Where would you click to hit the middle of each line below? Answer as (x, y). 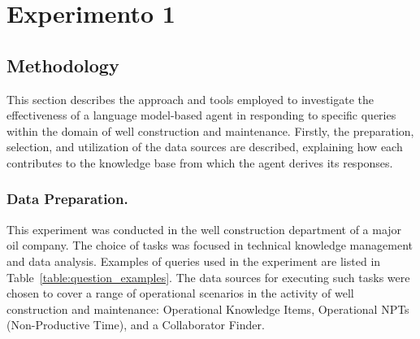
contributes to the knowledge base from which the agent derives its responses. (200, 162)
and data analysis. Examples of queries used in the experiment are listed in (194, 261)
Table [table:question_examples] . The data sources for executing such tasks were (208, 277)
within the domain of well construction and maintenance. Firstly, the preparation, (210, 130)
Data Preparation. (67, 199)
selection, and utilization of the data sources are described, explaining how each (205, 147)
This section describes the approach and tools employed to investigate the (191, 99)
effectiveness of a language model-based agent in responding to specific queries (201, 115)
